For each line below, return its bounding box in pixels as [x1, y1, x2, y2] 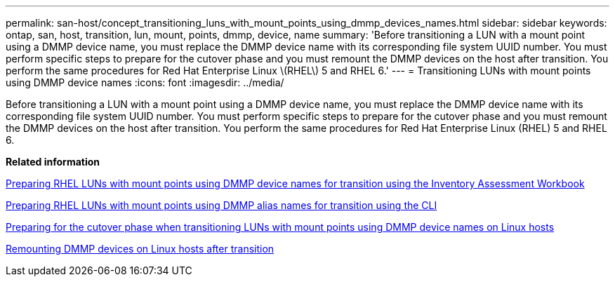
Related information [6, 156, 100, 168]
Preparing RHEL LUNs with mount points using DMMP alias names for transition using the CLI [6, 199, 437, 211]
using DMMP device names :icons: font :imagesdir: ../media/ [6, 76, 284, 88]
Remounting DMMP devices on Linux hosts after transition [6, 243, 275, 255]
